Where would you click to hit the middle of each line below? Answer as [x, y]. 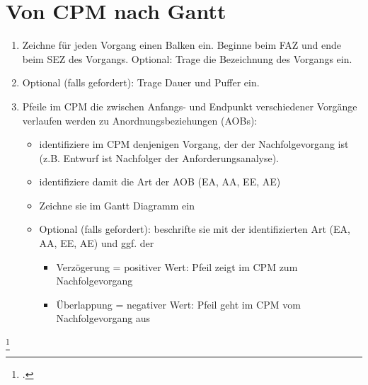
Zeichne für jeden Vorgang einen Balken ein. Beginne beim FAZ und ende [182, 45]
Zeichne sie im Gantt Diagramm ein [117, 205]
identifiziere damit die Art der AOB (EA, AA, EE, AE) [160, 182]
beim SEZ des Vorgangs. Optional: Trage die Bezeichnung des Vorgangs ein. [187, 58]
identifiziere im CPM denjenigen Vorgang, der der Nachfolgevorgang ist [194, 144]
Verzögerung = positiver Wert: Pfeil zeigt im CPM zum [177, 266]
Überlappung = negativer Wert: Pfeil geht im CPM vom [178, 304]
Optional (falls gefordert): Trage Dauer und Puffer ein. [141, 82]
